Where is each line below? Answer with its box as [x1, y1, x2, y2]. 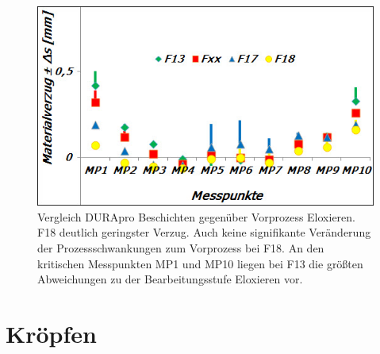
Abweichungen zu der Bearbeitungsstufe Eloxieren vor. [37, 271, 303, 287]
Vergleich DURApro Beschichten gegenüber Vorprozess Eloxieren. [37, 208, 356, 225]
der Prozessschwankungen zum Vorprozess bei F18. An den [37, 240, 324, 256]
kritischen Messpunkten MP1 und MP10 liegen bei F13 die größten [37, 255, 363, 271]
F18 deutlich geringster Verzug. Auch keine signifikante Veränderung [37, 224, 371, 240]
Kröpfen [6, 317, 97, 349]
